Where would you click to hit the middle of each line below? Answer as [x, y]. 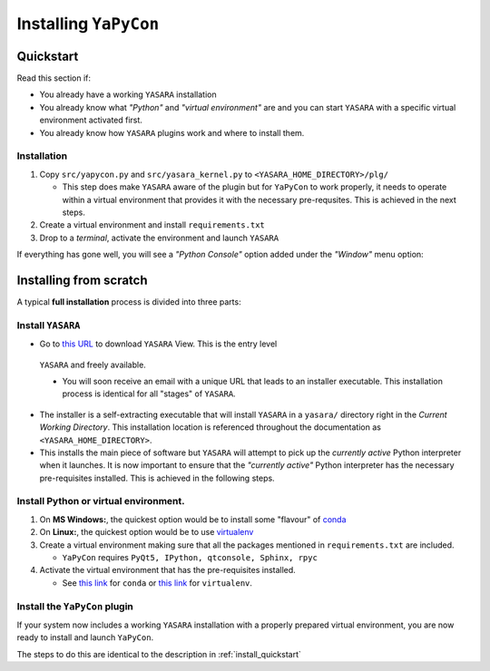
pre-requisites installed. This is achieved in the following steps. [157, 478]
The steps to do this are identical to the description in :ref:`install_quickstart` [159, 654]
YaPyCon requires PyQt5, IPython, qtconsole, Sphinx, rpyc [190, 557]
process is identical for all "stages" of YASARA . [149, 394]
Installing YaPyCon [88, 24]
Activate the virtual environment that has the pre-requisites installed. [168, 570]
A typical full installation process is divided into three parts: [129, 302]
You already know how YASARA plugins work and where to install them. [172, 132]
